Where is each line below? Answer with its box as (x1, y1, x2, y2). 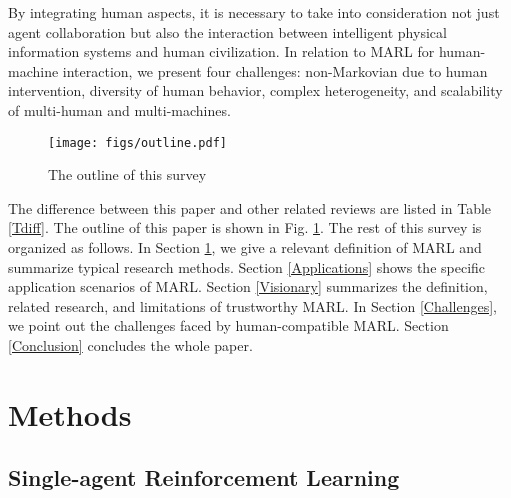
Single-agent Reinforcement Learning (8, 462, 400, 493)
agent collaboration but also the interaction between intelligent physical (8, 21, 447, 42)
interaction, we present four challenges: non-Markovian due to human (62, 60, 488, 81)
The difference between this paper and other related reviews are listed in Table (8, 197, 492, 218)
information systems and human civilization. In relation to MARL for (8, 41, 435, 62)
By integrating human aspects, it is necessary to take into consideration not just (8, 2, 500, 22)
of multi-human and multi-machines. (8, 99, 231, 120)
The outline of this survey (48, 164, 207, 185)
